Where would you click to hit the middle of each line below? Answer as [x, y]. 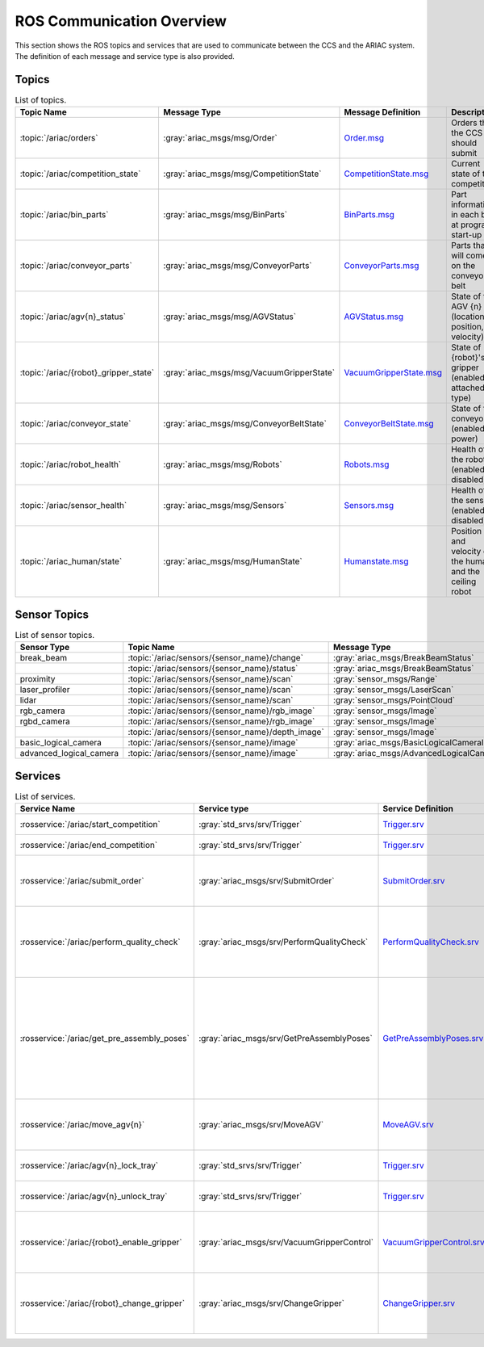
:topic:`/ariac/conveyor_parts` [76, 266]
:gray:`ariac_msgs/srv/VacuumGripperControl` [286, 1242]
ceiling [463, 581]
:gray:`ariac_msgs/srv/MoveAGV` [261, 1125]
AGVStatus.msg [374, 317]
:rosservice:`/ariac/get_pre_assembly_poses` [104, 1038]
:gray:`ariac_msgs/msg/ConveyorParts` [238, 266]
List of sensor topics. [55, 635]
